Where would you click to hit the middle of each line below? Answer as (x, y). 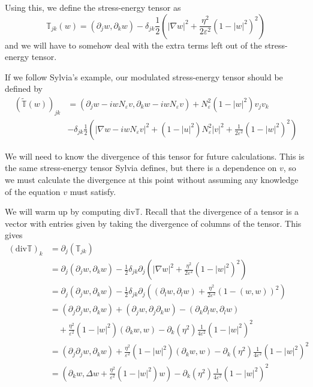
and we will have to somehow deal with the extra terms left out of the (133, 45)
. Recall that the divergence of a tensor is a (219, 211)
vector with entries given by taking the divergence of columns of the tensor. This (153, 223)
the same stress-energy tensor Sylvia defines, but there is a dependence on (141, 168)
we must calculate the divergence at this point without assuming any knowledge (152, 180)
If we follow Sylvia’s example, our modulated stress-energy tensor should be (144, 76)
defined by (24, 88)
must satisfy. (93, 191)
